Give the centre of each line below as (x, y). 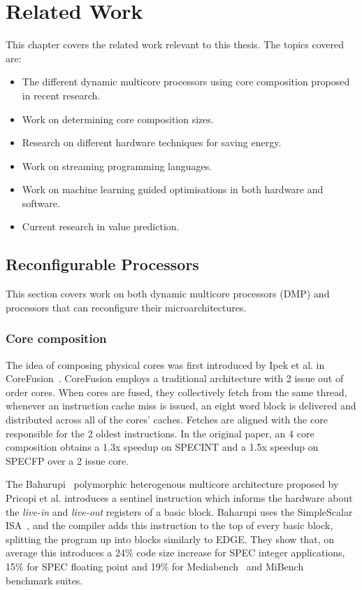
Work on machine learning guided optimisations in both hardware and (173, 189)
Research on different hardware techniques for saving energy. (152, 142)
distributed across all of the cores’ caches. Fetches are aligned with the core (167, 420)
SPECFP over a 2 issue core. (67, 460)
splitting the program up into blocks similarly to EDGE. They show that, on (170, 539)
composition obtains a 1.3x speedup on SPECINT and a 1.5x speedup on (162, 447)
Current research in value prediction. (101, 226)
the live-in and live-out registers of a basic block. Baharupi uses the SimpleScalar (179, 511)
